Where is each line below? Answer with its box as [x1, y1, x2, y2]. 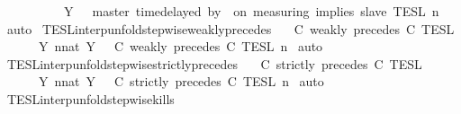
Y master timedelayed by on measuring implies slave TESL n [63, 2, 439, 20]
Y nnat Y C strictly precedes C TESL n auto [38, 72, 324, 91]
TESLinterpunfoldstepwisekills [6, 89, 175, 108]
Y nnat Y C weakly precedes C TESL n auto [38, 37, 323, 56]
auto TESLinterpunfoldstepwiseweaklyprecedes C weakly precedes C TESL [6, 19, 455, 38]
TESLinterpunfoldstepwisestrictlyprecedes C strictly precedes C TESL [6, 54, 422, 73]
